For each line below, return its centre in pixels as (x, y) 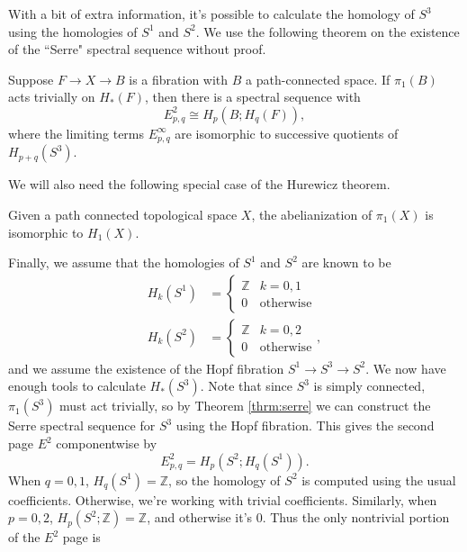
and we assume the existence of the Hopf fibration (146, 368)
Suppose (31, 79)
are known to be (346, 262)
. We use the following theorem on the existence (328, 31)
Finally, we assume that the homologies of (124, 262)
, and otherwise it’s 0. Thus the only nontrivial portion (298, 517)
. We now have (406, 368)
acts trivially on (52, 97)
